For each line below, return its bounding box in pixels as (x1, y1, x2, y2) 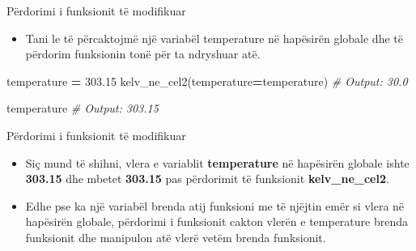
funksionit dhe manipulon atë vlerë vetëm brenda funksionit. (25, 228, 326, 245)
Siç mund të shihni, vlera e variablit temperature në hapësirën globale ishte (25, 154, 410, 171)
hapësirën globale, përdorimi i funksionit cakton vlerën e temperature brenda (25, 213, 409, 230)
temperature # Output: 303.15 (6, 100, 159, 117)
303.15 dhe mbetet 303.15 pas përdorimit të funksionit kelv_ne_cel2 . (25, 170, 389, 187)
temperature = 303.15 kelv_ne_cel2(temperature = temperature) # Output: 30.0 (6, 72, 408, 89)
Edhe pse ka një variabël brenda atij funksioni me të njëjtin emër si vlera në (25, 197, 405, 214)
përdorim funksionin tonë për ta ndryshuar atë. (25, 45, 261, 62)
